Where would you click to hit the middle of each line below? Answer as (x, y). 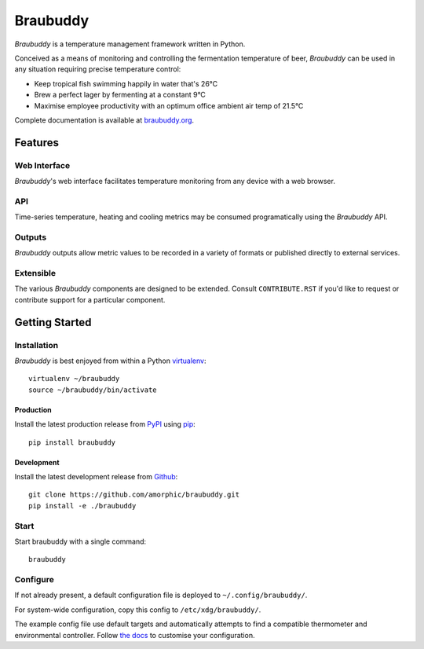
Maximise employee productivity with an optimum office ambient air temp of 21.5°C (169, 105)
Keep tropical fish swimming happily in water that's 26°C (126, 83)
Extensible (35, 273)
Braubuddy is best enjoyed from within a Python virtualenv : (110, 361)
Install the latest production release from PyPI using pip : (105, 424)
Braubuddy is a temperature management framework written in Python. (130, 44)
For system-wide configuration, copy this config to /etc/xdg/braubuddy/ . (138, 610)
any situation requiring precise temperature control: (98, 69)
